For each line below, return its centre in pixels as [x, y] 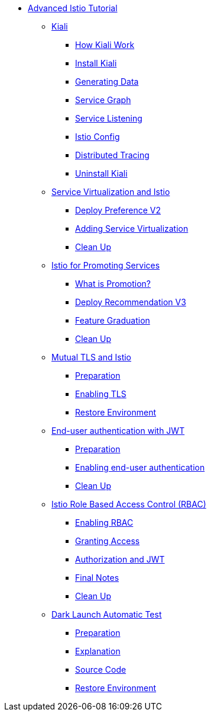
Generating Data [107, 81]
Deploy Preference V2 [118, 210]
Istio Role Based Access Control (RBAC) [129, 504]
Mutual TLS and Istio [92, 357]
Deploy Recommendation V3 [131, 302]
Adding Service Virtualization [132, 228]
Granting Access [108, 541]
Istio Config [98, 137]
